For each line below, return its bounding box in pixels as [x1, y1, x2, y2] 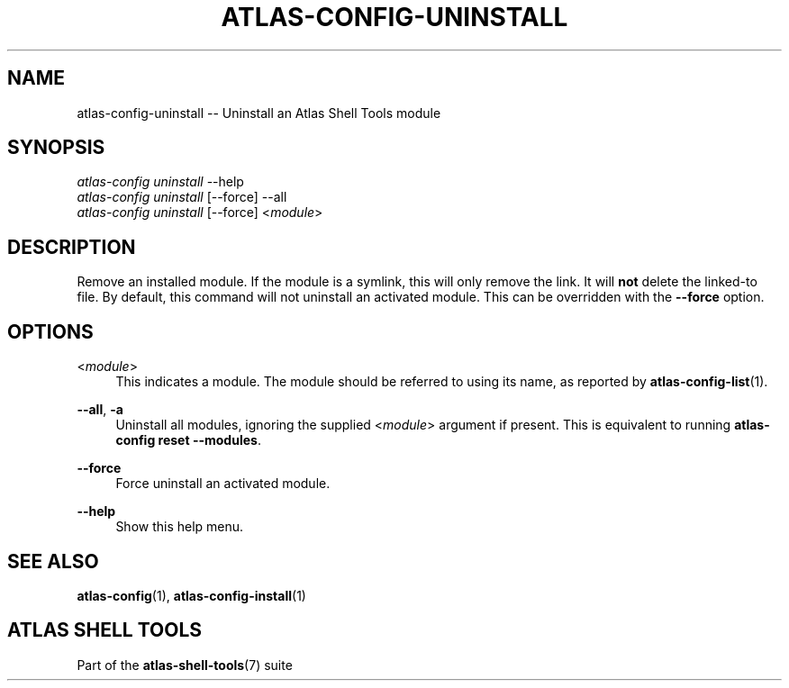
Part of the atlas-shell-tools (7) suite [77, 656, 293, 673]
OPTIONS [7, 320, 94, 343]
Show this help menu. [115, 519, 244, 535]
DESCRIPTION [7, 235, 136, 258]
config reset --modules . [115, 432, 261, 448]
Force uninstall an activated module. [115, 475, 331, 492]
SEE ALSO [7, 549, 99, 573]
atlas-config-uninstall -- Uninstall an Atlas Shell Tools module [77, 104, 441, 121]
